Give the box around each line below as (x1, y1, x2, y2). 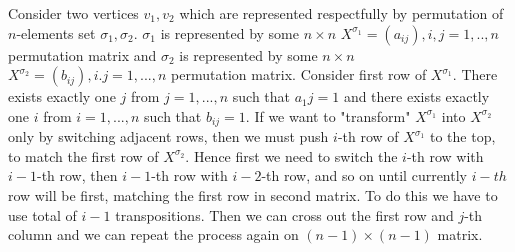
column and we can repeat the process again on (8, 224, 299, 245)
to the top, (429, 126, 496, 147)
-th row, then (36, 165, 118, 186)
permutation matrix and (8, 44, 157, 65)
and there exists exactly (343, 86, 490, 107)
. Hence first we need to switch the (185, 145, 398, 166)
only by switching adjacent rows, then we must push (8, 126, 329, 147)
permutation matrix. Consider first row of (171, 64, 427, 85)
